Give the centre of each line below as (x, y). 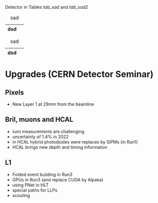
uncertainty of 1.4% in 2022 (40, 137)
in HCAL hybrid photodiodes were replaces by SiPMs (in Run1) (75, 142)
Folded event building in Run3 (42, 174)
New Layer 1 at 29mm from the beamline (53, 104)
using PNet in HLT (30, 185)
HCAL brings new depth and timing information (60, 147)
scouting (21, 195)
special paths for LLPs (35, 190)
